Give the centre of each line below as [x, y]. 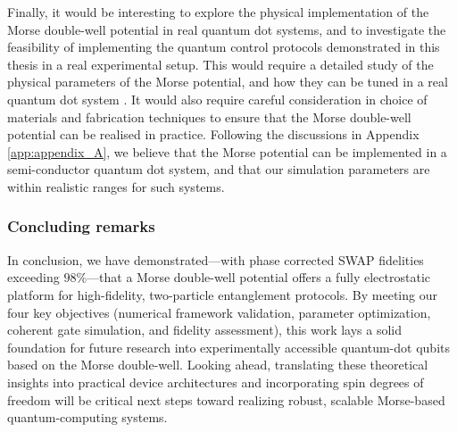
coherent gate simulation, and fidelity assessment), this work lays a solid [205, 330]
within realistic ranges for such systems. [116, 186]
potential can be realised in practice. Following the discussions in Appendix [213, 134]
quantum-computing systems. [87, 417]
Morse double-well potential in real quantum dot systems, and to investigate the [227, 29]
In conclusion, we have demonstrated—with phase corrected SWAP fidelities [216, 259]
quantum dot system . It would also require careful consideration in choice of [217, 99]
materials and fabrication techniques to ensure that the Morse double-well [209, 116]
